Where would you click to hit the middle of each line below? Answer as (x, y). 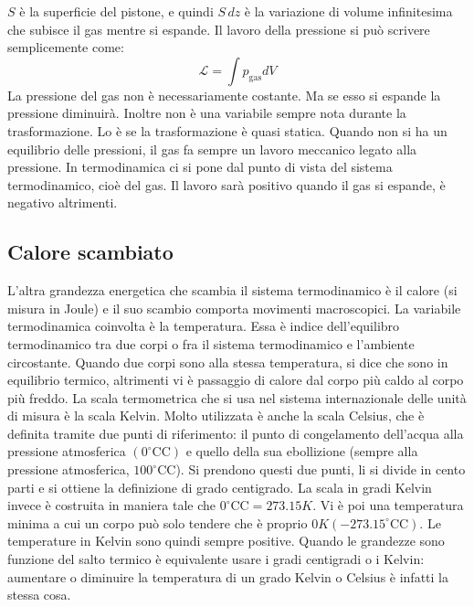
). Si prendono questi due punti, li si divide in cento (321, 469)
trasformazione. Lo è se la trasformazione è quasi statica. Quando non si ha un (227, 130)
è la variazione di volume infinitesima (348, 11)
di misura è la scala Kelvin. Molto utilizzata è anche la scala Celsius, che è (216, 415)
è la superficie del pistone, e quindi (116, 11)
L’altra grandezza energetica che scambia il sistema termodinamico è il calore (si (232, 290)
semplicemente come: (66, 47)
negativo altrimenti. (63, 202)
